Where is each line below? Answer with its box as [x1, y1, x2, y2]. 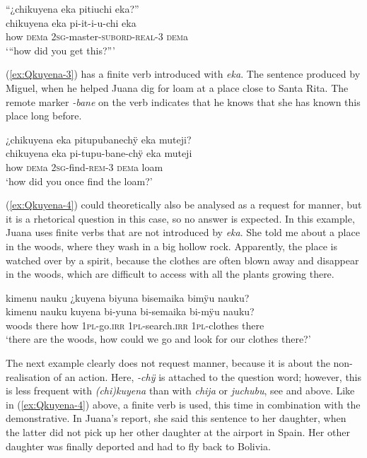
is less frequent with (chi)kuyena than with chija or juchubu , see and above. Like [6, 383, 355, 398]
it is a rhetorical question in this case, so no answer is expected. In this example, [6, 211, 355, 225]
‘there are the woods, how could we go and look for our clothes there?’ [6, 331, 311, 346]
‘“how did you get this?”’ [6, 42, 115, 57]
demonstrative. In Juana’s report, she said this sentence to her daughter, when [6, 411, 346, 425]
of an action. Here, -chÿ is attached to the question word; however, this [53, 369, 362, 384]
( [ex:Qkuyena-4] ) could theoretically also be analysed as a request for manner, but [6, 197, 362, 212]
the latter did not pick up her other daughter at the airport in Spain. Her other [6, 425, 350, 440]
